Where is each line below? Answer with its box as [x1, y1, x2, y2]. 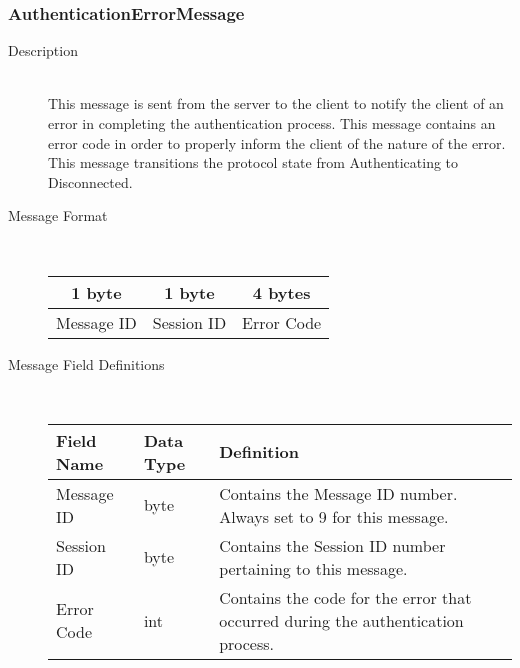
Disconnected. [48, 171, 133, 192]
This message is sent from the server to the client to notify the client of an [48, 93, 504, 114]
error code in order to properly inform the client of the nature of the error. [48, 132, 506, 153]
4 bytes [252, 280, 311, 304]
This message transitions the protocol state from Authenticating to [48, 152, 459, 173]
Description [8, 40, 78, 61]
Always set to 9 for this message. [219, 504, 449, 528]
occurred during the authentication [219, 608, 464, 632]
